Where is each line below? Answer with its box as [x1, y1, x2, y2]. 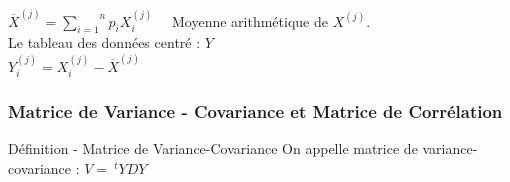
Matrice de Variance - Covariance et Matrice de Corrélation [8, 99, 503, 124]
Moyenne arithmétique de [171, 10, 328, 31]
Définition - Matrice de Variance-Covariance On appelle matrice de [8, 138, 418, 159]
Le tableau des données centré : [8, 32, 201, 53]
